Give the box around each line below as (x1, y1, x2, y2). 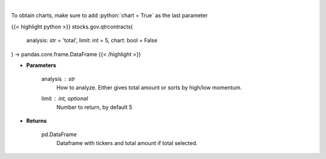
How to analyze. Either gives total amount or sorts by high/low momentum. (56, 83, 242, 91)
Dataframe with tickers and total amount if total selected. (56, 139, 198, 146)
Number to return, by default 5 (56, 103, 132, 111)
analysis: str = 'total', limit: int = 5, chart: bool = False (26, 37, 158, 44)
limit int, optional (41, 95, 88, 102)
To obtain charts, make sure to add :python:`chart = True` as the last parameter (11, 12, 208, 19)
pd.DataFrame (41, 131, 77, 138)
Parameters (26, 61, 57, 69)
